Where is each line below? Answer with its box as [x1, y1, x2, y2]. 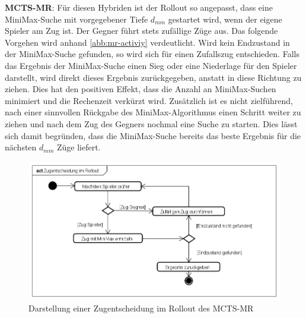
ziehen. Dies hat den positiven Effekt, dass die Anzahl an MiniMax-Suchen [5, 83, 276, 95]
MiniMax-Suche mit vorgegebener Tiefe [5, 12, 148, 25]
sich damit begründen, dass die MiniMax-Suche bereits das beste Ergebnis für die [5, 129, 301, 141]
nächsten [5, 141, 37, 153]
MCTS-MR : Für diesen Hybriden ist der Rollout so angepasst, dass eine [5, 1, 273, 13]
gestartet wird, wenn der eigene [168, 12, 282, 25]
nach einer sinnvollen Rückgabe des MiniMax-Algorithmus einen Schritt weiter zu [5, 106, 301, 118]
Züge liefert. [56, 141, 101, 153]
